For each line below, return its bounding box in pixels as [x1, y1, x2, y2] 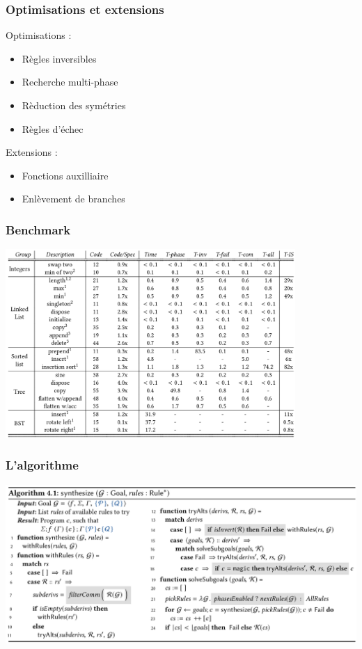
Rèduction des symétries [22, 98, 126, 112]
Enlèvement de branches [22, 191, 125, 206]
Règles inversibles [22, 51, 97, 65]
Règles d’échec [22, 121, 84, 136]
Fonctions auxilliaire [22, 168, 109, 182]
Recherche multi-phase [22, 74, 118, 89]
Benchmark [6, 221, 71, 238]
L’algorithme [6, 456, 79, 474]
